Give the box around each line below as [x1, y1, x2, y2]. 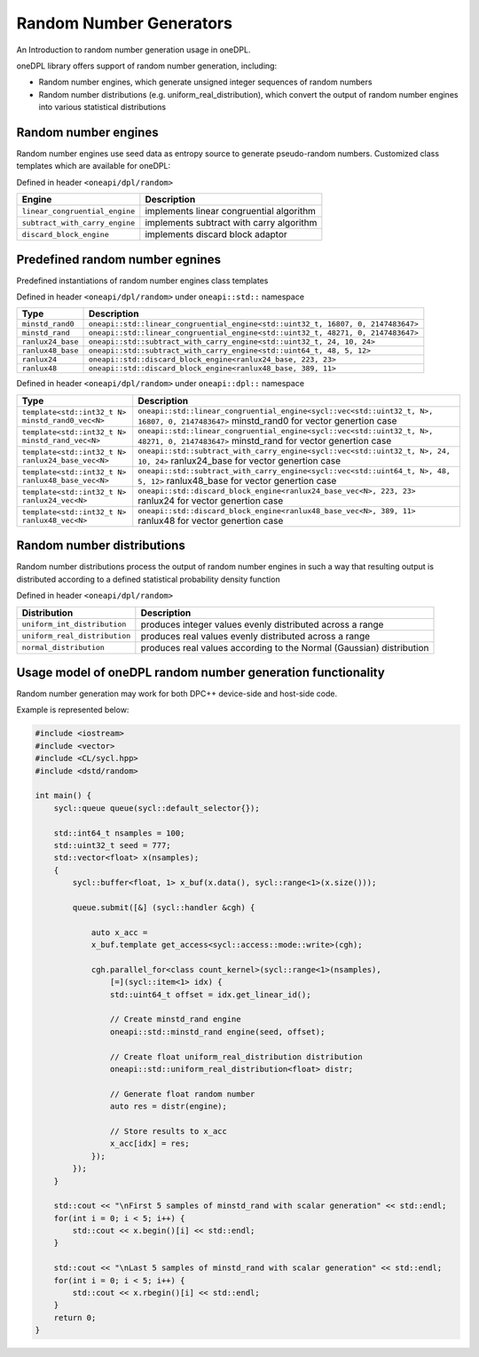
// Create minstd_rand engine [109, 1014, 241, 1025]
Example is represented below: [16, 704, 130, 715]
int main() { [35, 790, 92, 801]
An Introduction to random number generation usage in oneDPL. [16, 44, 251, 55]
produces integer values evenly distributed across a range [140, 618, 384, 631]
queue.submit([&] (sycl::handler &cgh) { [72, 902, 255, 912]
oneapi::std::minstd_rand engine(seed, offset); [109, 1027, 326, 1036]
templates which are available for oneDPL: [16, 161, 171, 171]
